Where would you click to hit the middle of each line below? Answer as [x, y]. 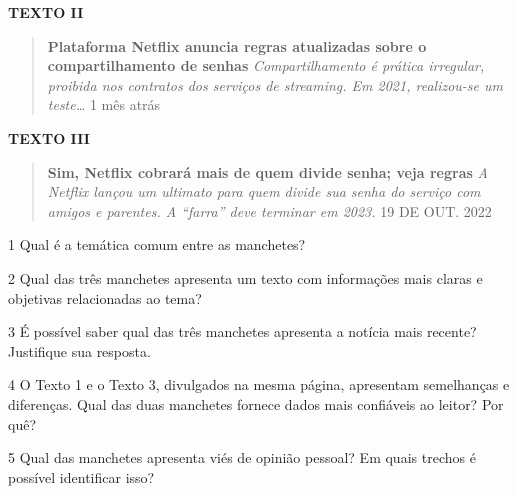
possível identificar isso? [81, 476]
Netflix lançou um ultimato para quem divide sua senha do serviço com [264, 191]
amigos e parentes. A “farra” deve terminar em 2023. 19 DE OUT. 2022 [269, 210]
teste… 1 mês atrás [104, 104]
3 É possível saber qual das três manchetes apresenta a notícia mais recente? [242, 331]
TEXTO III [49, 137]
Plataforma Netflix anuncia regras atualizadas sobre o [237, 45]
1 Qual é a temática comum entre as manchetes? [157, 244]
